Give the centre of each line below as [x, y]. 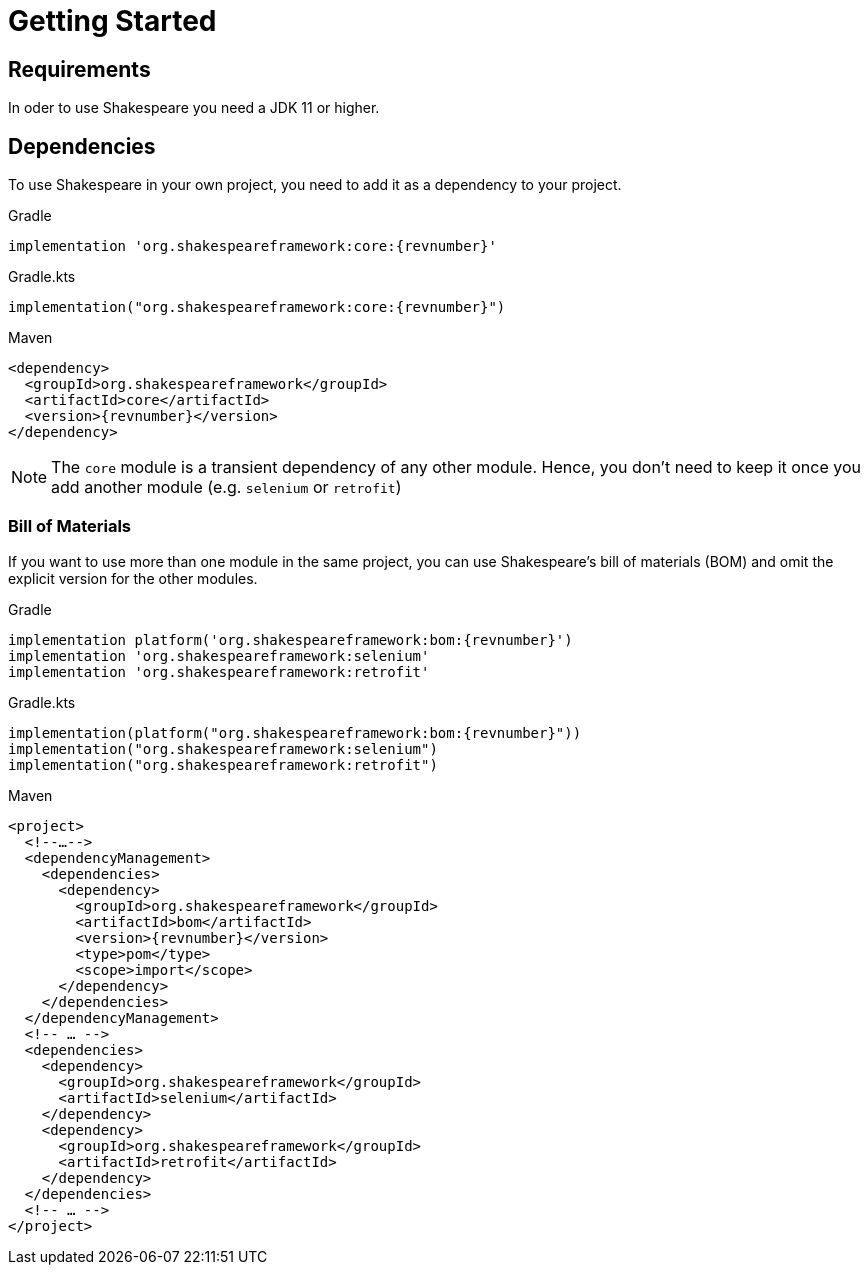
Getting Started [112, 21]
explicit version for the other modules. [133, 578]
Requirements [79, 69]
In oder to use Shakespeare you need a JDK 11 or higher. [194, 108]
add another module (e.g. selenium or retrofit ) [226, 487]
